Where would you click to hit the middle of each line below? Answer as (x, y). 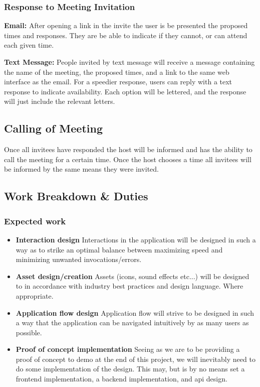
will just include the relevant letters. (60, 101)
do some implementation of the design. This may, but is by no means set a (130, 369)
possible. (29, 332)
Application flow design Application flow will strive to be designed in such (135, 312)
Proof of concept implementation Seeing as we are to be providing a (128, 349)
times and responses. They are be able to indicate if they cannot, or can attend (126, 35)
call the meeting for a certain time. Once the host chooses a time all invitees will (128, 159)
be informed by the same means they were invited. (81, 169)
